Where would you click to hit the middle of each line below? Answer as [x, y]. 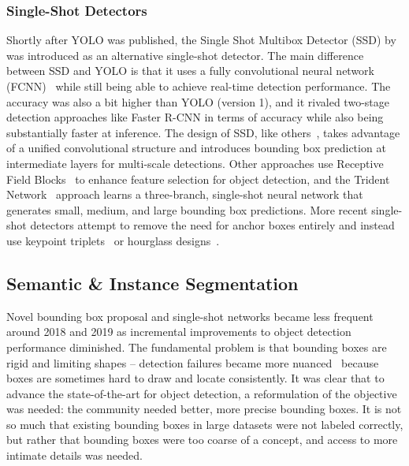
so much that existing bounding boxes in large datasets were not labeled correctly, [205, 424]
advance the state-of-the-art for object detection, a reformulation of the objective [202, 393]
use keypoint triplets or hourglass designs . [113, 240]
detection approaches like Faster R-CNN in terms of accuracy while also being [195, 117]
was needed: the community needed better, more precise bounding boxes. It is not [204, 409]
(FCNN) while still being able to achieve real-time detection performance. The [199, 86]
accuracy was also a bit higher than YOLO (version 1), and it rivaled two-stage [198, 101]
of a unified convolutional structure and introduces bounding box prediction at [196, 148]
